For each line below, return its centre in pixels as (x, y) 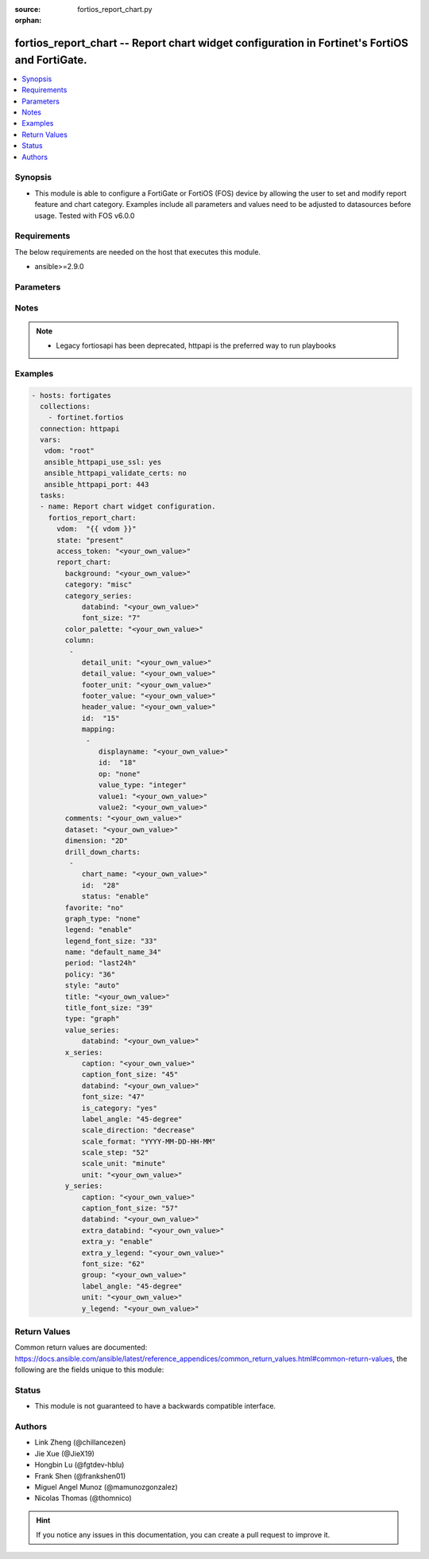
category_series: (99, 596)
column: (80, 640)
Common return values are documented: (81, 1347)
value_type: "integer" (142, 785)
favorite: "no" (95, 908)
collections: (65, 406)
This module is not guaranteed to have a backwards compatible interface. (155, 1406)
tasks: (53, 496)
